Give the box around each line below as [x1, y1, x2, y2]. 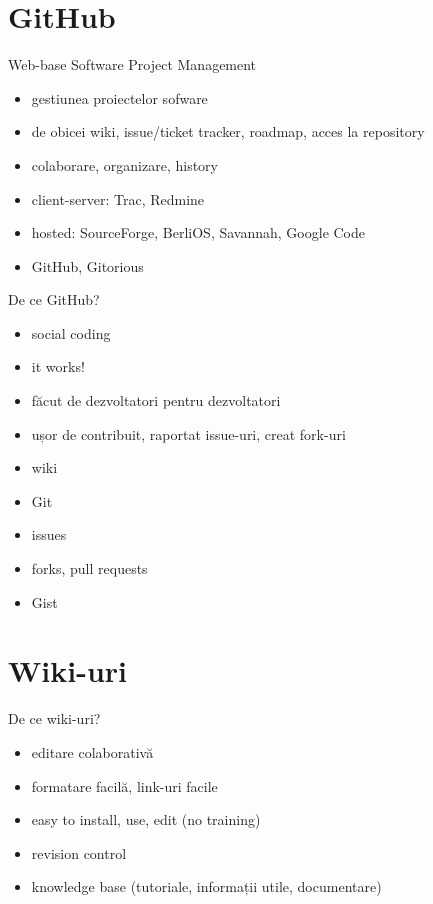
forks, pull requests [31, 558, 148, 579]
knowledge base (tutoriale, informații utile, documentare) [31, 876, 382, 897]
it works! [31, 356, 85, 377]
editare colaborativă [31, 741, 154, 762]
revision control [31, 842, 127, 863]
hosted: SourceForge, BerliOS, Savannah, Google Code [31, 222, 366, 243]
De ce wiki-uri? [8, 708, 101, 729]
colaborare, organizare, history [31, 154, 218, 175]
